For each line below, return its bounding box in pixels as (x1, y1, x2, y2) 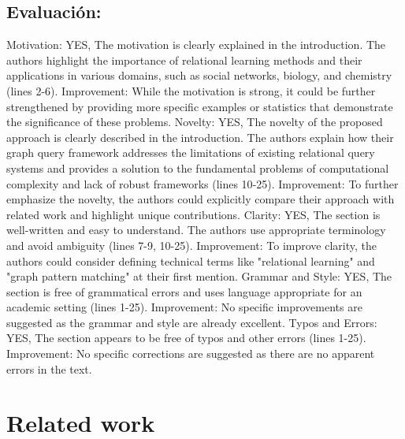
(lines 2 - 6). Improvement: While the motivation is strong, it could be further (6, 82, 376, 99)
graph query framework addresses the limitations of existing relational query (6, 144, 375, 161)
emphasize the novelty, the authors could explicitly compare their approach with (6, 191, 395, 207)
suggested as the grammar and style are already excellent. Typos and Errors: (6, 314, 377, 330)
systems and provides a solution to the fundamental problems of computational (6, 159, 389, 176)
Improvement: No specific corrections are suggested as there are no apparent (6, 345, 375, 362)
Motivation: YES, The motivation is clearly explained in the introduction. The (6, 36, 386, 53)
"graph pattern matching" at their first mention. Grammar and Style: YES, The (6, 268, 392, 285)
